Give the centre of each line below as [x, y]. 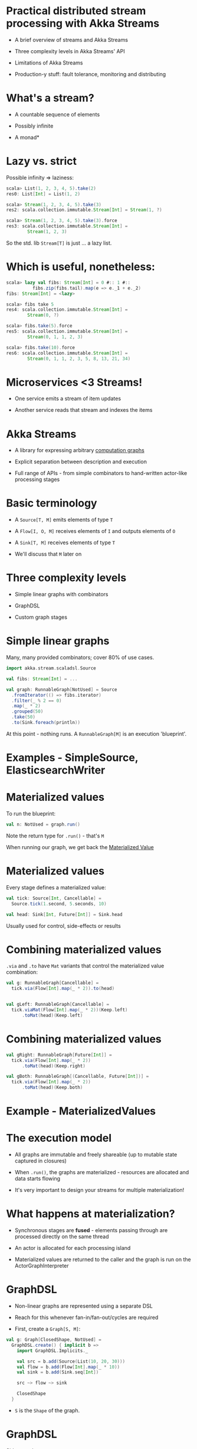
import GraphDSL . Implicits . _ [52, 1351]
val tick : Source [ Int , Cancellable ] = [54, 898]
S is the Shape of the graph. [47, 1410]
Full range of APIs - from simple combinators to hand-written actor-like [101, 473]
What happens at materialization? [91, 1214]
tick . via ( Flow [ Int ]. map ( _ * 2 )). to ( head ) [63, 989]
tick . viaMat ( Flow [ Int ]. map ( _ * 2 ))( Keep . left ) [70, 1010]
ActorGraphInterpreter [42, 1266]
